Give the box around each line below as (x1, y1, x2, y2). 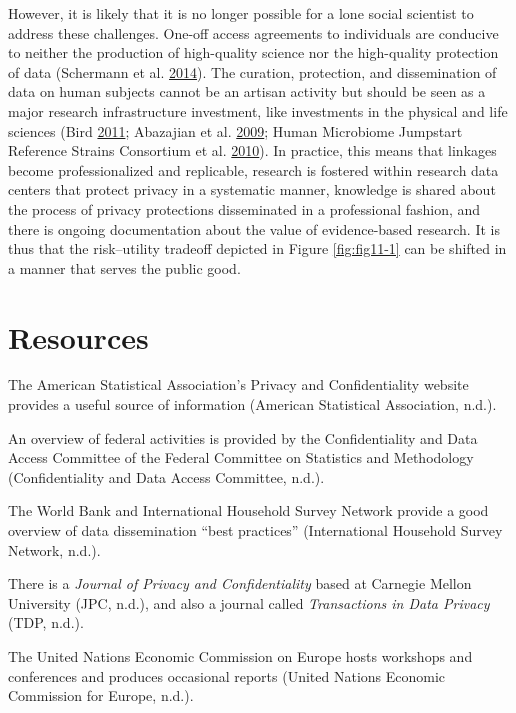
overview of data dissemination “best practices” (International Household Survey (8, 520, 503, 540)
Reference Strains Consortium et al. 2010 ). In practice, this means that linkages (8, 140, 497, 161)
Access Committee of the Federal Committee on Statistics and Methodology (8, 447, 474, 468)
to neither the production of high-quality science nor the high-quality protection (8, 42, 499, 63)
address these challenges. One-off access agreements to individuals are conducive (8, 22, 499, 43)
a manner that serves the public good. (8, 257, 241, 278)
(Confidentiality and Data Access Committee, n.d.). (8, 466, 325, 487)
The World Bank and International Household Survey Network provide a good (8, 500, 489, 521)
